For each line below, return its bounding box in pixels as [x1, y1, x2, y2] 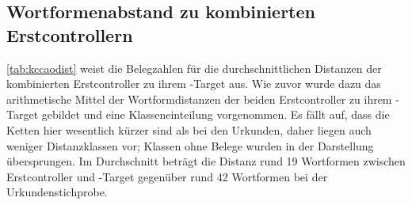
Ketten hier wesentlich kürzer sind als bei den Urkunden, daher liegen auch [6, 121, 372, 138]
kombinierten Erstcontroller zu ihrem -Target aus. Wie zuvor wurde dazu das [6, 75, 381, 92]
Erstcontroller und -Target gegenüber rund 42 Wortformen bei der [6, 168, 328, 184]
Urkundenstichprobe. [6, 184, 108, 200]
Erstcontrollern [6, 22, 133, 47]
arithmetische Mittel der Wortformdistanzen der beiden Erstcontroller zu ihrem [6, 90, 392, 107]
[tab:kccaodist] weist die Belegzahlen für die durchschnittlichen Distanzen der [6, 59, 382, 76]
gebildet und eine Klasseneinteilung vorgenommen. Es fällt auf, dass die [41, 106, 390, 123]
